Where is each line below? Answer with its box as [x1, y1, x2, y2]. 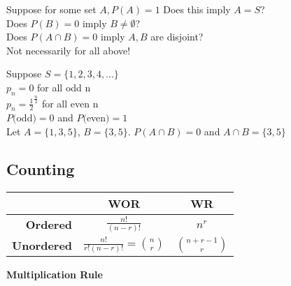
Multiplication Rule [6, 267, 103, 282]
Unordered [12, 236, 73, 253]
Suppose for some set [6, 2, 97, 16]
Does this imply [163, 2, 231, 16]
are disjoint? [150, 29, 204, 44]
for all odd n [37, 80, 91, 94]
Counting [6, 158, 75, 180]
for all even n [41, 96, 99, 110]
